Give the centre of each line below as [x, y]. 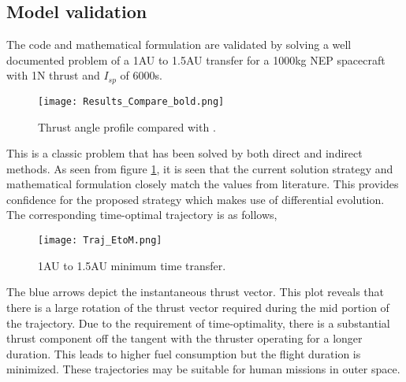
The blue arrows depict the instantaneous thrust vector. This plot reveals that [195, 292]
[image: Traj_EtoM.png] [100, 241]
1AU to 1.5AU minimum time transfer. [132, 265]
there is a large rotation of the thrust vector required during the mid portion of [198, 307]
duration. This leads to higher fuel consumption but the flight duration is [184, 353]
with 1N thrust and [53, 75]
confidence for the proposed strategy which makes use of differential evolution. [196, 199]
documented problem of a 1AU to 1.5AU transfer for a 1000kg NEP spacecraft [196, 59]
